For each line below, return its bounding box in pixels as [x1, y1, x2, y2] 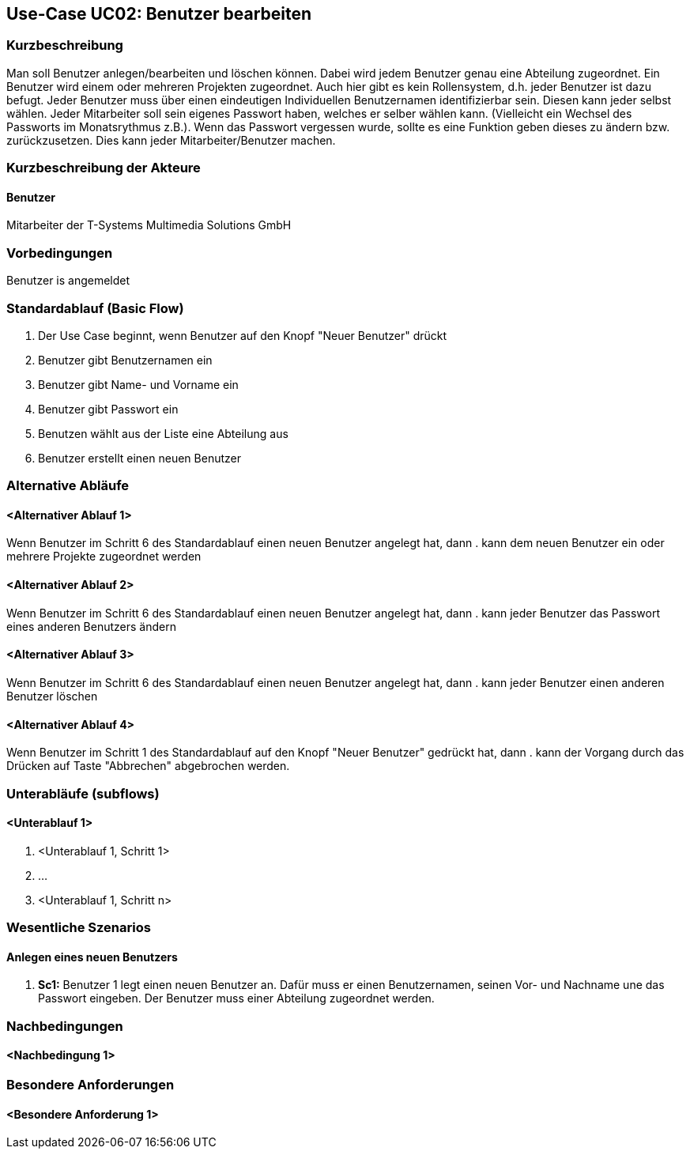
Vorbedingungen [6, 244, 113, 261]
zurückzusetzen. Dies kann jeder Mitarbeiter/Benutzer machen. [6, 133, 336, 147]
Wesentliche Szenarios [6, 919, 151, 936]
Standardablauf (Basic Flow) [6, 300, 184, 316]
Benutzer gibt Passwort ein [38, 402, 179, 416]
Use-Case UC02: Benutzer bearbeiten [6, 4, 312, 24]
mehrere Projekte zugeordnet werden [6, 549, 202, 564]
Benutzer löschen [6, 689, 98, 703]
